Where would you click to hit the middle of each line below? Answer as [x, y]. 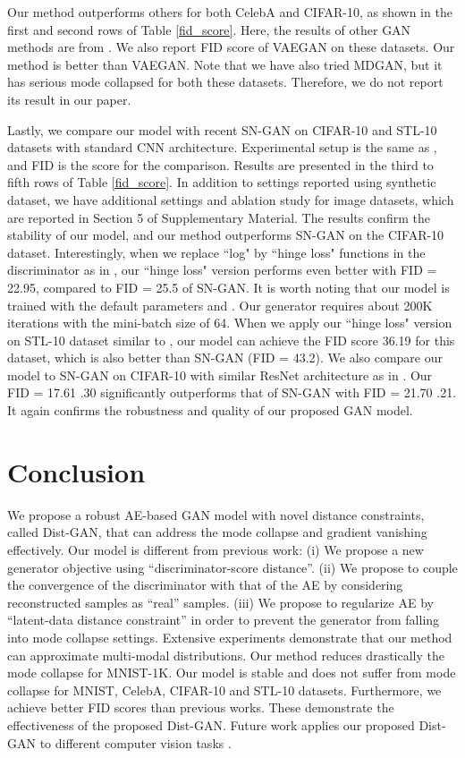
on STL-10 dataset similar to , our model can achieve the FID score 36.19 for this [231, 340]
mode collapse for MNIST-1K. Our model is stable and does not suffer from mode [232, 673]
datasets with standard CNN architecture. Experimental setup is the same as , [222, 147]
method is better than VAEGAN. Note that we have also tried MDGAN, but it [225, 64]
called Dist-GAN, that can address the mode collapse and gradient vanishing [217, 532]
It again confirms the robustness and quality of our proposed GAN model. [210, 410]
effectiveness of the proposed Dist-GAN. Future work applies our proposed [211, 724]
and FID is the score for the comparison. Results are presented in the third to [220, 164]
